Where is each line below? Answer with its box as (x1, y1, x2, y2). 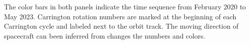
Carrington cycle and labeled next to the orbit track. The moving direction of (4, 21, 239, 31)
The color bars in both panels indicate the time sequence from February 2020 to (4, 1, 246, 11)
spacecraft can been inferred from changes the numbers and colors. (4, 30, 206, 41)
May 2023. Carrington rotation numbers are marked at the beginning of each (4, 11, 237, 21)
